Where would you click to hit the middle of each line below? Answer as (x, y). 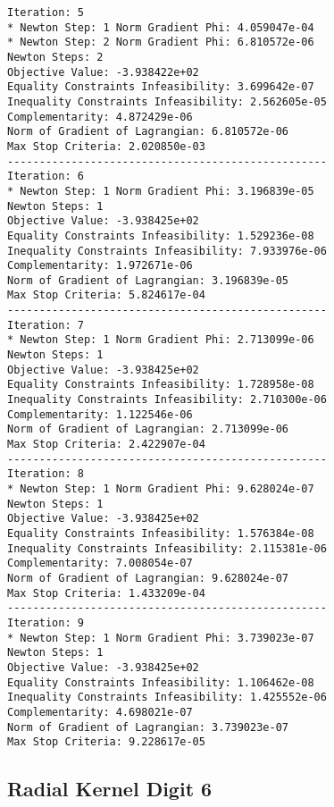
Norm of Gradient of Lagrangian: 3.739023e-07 (148, 727)
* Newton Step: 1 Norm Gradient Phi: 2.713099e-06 (161, 340)
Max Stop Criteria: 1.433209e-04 (106, 593)
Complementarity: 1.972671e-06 (100, 266)
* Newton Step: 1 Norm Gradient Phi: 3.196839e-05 (161, 191)
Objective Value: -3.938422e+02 (103, 72)
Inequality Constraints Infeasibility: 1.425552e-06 (167, 698)
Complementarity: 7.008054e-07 (100, 563)
